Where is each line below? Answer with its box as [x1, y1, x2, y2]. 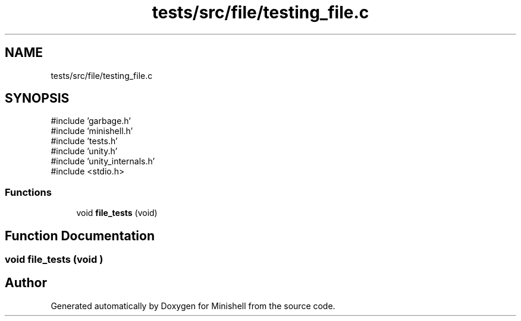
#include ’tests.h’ [51, 136, 118, 147]
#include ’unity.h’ [51, 146, 118, 157]
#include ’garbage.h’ [51, 116, 131, 126]
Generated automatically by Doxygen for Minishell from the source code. [51, 300, 335, 311]
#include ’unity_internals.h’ [51, 156, 155, 167]
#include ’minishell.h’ [51, 126, 133, 136]
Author [5, 275, 47, 291]
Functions [5, 186, 52, 198]
